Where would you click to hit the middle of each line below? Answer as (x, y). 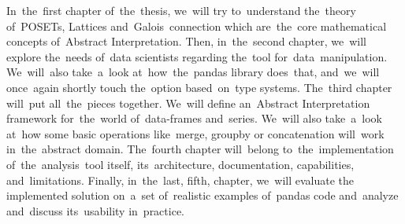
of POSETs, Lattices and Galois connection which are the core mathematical (197, 26)
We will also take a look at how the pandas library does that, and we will (193, 72)
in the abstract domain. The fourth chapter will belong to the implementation (200, 149)
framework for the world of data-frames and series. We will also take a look (194, 118)
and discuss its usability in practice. (96, 210)
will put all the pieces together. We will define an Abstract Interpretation (188, 103)
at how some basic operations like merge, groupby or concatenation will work (195, 133)
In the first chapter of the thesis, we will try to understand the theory (181, 10)
